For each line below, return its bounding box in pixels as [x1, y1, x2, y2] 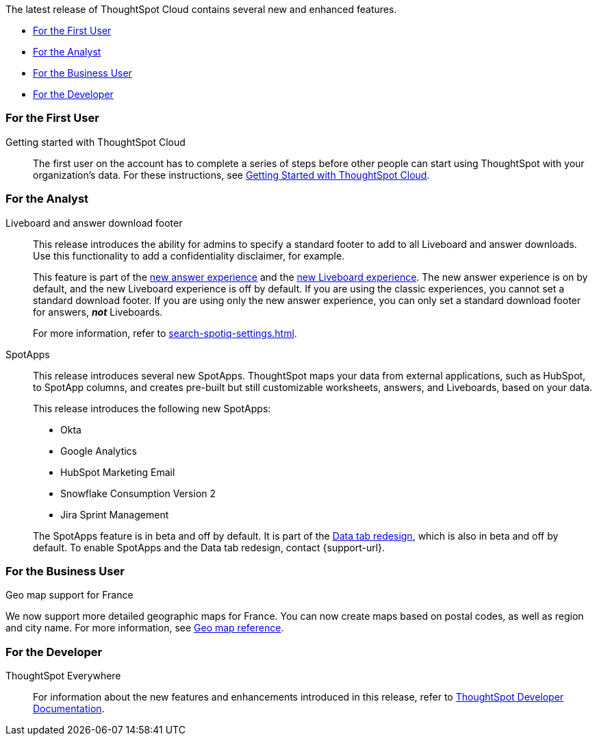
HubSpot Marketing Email [60, 466, 175, 478]
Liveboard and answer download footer [5, 216, 183, 229]
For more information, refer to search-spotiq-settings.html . [33, 327, 297, 339]
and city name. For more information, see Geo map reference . [5, 622, 284, 634]
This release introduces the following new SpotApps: [33, 402, 271, 414]
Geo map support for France [5, 589, 134, 601]
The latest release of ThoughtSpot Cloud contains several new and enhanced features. [5, 3, 397, 15]
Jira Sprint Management [60, 508, 169, 520]
